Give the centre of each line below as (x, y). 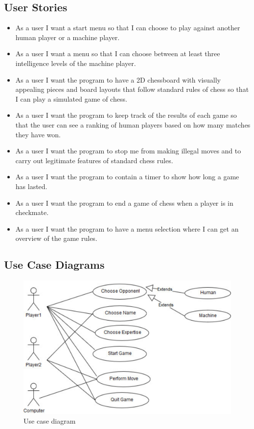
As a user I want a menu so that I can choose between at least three (118, 54)
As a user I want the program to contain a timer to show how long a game (127, 177)
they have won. (38, 134)
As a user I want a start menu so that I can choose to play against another (128, 28)
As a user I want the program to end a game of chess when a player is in (124, 203)
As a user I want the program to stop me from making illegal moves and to (128, 151)
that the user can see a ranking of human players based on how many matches (133, 124)
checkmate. (32, 212)
